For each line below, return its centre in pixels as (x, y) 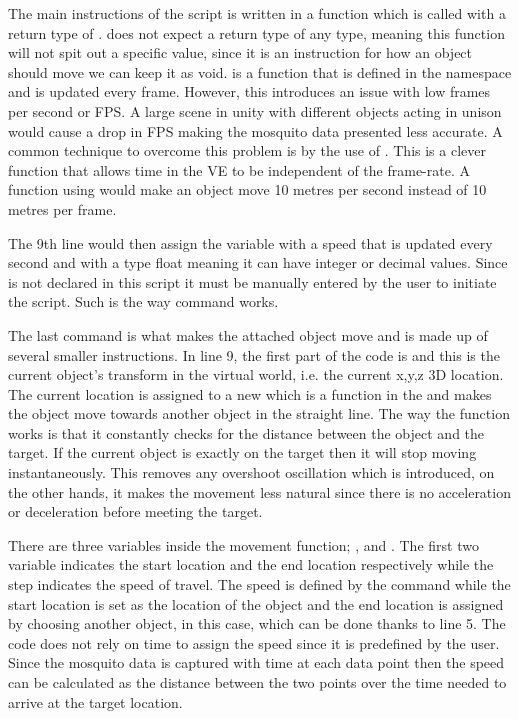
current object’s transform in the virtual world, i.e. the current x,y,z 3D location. (256, 374)
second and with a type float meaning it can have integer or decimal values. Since (258, 262)
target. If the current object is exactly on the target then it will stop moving (242, 452)
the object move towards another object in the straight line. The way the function (259, 413)
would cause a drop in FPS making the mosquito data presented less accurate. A (255, 130)
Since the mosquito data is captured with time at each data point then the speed (256, 662)
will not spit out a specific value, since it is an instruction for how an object (240, 52)
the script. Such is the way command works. (143, 301)
